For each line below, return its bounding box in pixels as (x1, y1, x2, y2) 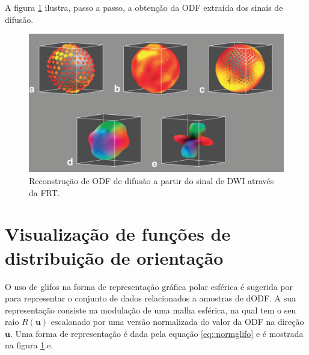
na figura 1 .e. (5, 339, 54, 351)
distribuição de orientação (5, 245, 224, 270)
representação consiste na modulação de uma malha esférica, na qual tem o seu (5, 303, 296, 316)
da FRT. (29, 186, 60, 199)
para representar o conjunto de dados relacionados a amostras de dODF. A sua (5, 292, 296, 304)
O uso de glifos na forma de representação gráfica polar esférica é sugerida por (5, 280, 293, 292)
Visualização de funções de (5, 221, 231, 246)
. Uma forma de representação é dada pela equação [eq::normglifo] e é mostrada (10, 327, 304, 339)
